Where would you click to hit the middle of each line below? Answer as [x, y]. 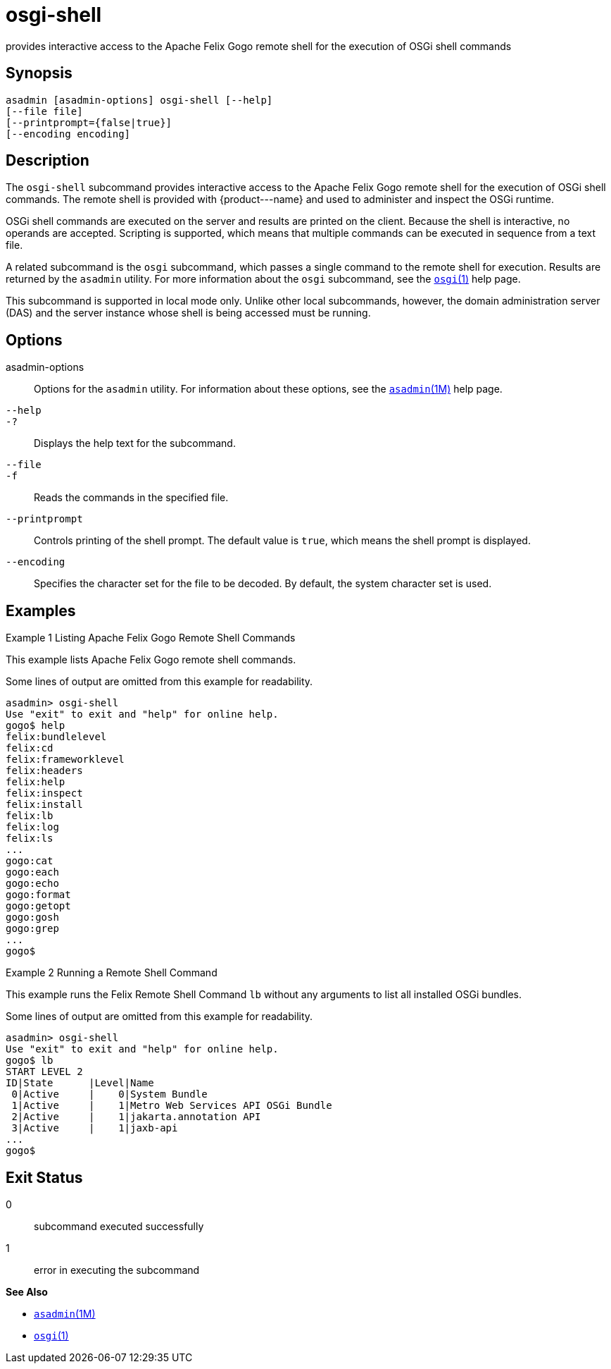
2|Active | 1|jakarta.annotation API [136, 1117]
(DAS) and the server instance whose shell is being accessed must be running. [188, 313]
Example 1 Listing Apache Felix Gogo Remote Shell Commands [151, 638]
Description [48, 161]
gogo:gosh [32, 917]
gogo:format [38, 895]
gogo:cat [30, 861]
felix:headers [44, 771]
